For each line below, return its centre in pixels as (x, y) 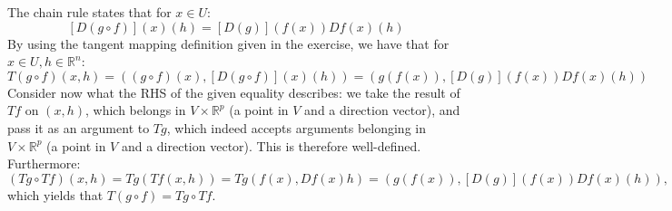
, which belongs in (135, 110)
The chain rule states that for (89, 12)
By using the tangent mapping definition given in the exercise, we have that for (228, 43)
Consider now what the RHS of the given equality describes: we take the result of (234, 92)
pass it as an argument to (79, 127)
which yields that (55, 194)
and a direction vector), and (382, 110)
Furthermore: (44, 163)
